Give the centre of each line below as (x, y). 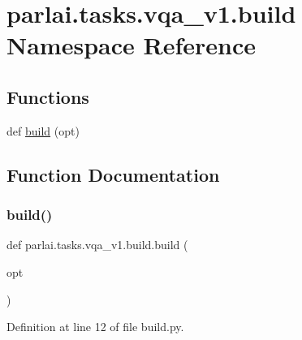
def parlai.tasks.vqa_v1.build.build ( (97, 245)
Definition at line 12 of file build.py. (95, 327)
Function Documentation (113, 174)
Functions (48, 96)
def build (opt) (43, 130)
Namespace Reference (131, 45)
